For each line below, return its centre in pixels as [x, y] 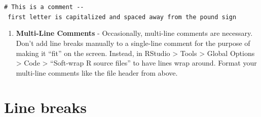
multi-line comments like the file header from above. [97, 72]
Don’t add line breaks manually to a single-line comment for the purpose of [133, 43]
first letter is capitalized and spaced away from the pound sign [122, 17]
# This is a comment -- [44, 7]
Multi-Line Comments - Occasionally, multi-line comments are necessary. [134, 33]
